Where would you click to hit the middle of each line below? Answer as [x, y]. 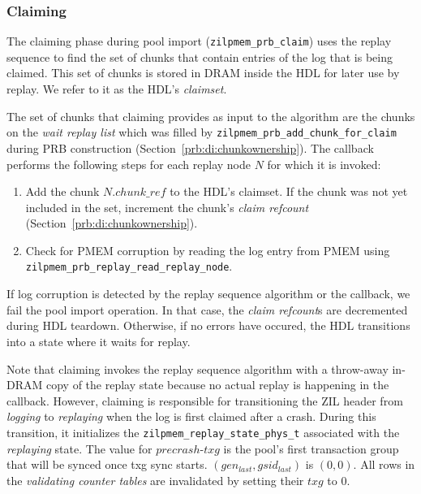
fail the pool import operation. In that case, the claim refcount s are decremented [207, 309]
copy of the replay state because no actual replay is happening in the [217, 385]
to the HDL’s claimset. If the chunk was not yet [289, 191]
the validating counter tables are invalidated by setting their [155, 480]
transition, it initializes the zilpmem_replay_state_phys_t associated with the [203, 432]
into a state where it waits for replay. [99, 341]
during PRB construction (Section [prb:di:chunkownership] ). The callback [190, 147]
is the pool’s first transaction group [311, 448]
